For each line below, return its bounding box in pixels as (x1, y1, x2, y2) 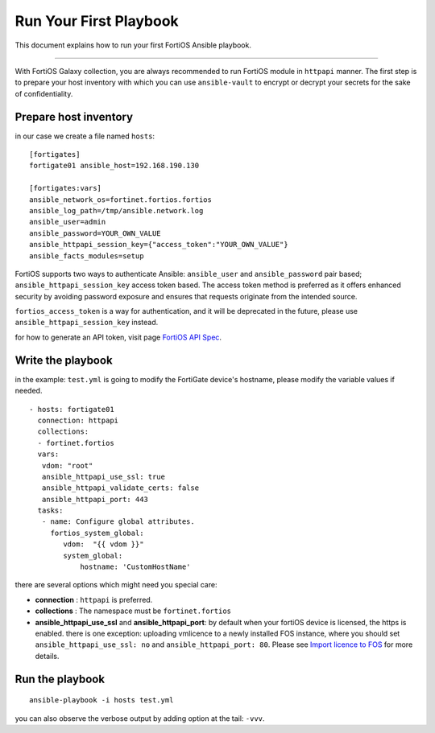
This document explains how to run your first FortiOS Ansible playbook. (14, 40, 251, 50)
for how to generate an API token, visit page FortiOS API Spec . (14, 332, 222, 342)
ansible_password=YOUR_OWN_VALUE (29, 229, 161, 237)
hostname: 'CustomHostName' (80, 562, 191, 571)
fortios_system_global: (50, 528, 144, 537)
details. (35, 651, 60, 661)
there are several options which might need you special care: (14, 580, 217, 590)
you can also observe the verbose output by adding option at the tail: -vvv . (14, 713, 265, 723)
